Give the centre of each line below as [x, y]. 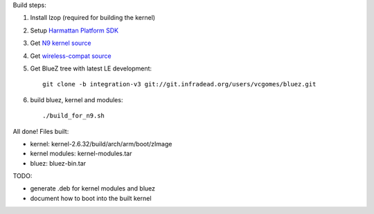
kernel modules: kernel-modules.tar [81, 154]
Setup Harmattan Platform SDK [74, 30]
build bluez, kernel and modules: [77, 99]
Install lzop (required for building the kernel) [93, 18]
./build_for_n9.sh [74, 116]
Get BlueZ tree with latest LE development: [91, 68]
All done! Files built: [41, 131]
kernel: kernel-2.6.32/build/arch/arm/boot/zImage [101, 144]
